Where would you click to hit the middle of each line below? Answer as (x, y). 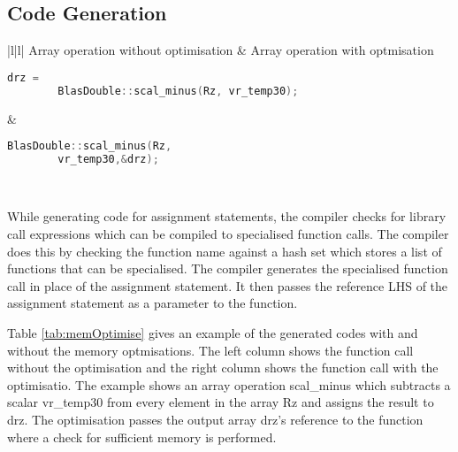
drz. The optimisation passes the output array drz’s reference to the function (215, 420)
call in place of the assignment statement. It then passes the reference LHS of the (228, 285)
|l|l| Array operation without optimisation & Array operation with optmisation (221, 50)
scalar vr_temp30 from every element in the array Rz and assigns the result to (221, 402)
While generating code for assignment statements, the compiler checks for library (227, 216)
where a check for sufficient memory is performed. (142, 437)
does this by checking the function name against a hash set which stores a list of (225, 251)
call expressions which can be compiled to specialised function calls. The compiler (228, 234)
